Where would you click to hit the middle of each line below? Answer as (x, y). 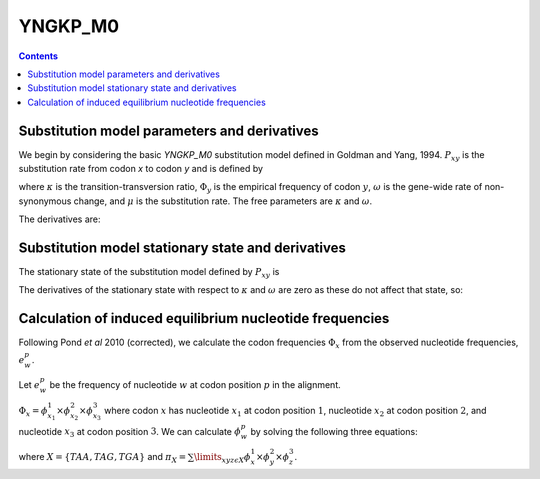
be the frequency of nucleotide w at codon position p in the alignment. (195, 385)
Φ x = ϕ (33, 412)
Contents (38, 56)
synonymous (45, 201)
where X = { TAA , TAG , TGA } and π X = (102, 457)
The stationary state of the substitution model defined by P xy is (149, 273)
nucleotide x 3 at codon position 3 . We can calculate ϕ (130, 432)
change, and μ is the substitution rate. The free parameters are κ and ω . (223, 201)
